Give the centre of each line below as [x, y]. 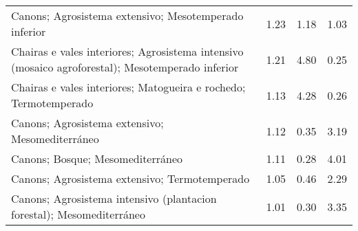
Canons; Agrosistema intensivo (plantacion [114, 198]
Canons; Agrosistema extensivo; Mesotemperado [127, 15]
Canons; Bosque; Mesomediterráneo [97, 158]
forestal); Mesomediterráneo [78, 214]
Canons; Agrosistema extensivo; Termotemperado [130, 178]
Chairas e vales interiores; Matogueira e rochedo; [128, 87]
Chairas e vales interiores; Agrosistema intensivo [127, 51]
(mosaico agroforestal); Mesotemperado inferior [125, 67]
